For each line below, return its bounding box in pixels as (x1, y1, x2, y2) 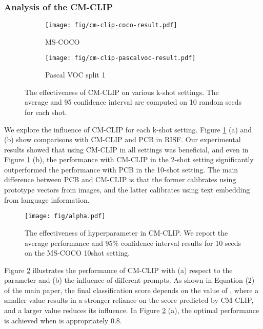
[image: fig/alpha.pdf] (25, 212, 106, 220)
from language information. (4, 194, 90, 205)
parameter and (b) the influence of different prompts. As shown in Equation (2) (4, 275, 255, 285)
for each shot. (25, 106, 67, 117)
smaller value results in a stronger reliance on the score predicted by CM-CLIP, (4, 295, 254, 305)
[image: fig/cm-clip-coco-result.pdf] (45, 22, 177, 29)
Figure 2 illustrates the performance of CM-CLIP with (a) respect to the (4, 264, 233, 275)
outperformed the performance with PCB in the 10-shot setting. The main (4, 164, 238, 175)
